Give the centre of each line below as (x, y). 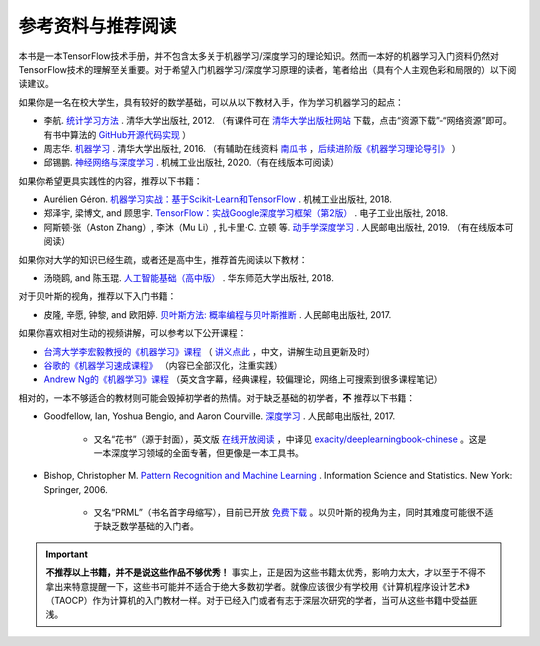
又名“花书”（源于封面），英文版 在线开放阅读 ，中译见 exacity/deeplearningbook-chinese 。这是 (290, 439)
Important (67, 554)
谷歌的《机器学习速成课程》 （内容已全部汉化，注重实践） (163, 365)
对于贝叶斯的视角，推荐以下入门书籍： (97, 296)
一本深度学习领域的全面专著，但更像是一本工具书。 (198, 452)
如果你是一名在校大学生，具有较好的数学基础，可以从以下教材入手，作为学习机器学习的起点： (211, 102)
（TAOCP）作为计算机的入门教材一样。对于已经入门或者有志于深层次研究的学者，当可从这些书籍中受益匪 (261, 601)
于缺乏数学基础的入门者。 (146, 526)
